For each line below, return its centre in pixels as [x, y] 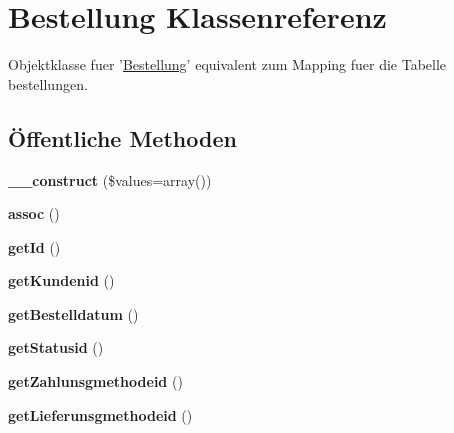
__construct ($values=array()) [110, 179]
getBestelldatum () [73, 313]
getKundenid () [61, 280]
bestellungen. [48, 83]
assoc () [34, 213]
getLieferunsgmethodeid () [100, 414]
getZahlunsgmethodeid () [95, 381]
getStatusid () [56, 347]
